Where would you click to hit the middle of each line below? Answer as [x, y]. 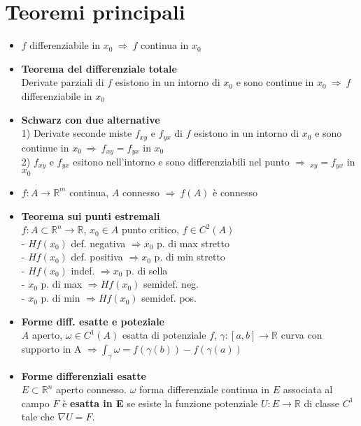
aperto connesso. [91, 389]
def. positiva [97, 257]
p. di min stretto [190, 257]
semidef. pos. [169, 298]
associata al [308, 389]
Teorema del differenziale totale [99, 68]
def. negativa [98, 243]
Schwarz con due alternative [91, 119]
